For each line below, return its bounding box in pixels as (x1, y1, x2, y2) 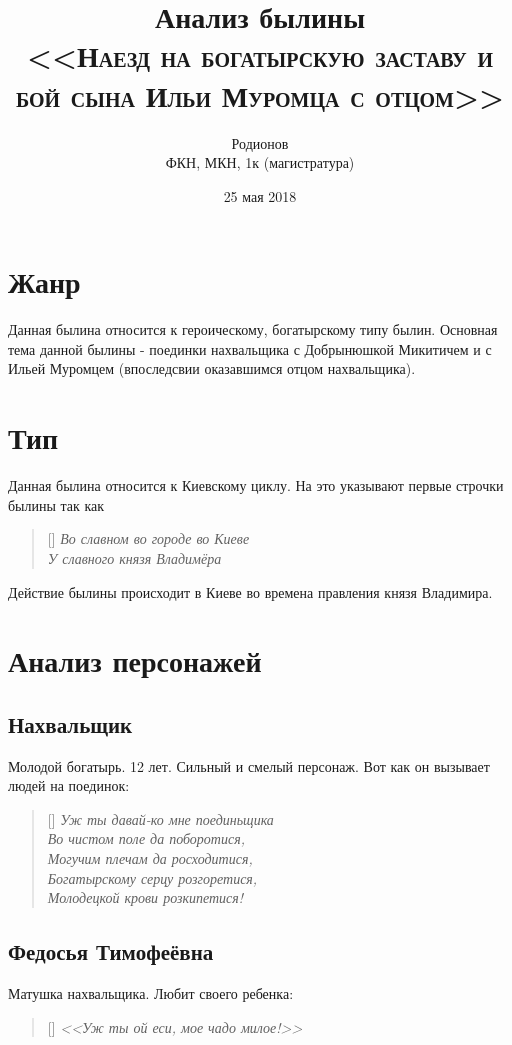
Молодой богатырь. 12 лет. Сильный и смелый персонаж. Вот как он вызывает (8, 755, 490, 776)
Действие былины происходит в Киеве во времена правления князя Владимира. (8, 581, 493, 602)
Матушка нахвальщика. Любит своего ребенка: (8, 983, 294, 1004)
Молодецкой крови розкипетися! (47, 887, 244, 908)
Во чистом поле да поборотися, (47, 828, 246, 849)
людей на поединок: (8, 775, 130, 796)
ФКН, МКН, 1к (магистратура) (165, 152, 355, 173)
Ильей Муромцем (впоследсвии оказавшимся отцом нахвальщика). (8, 358, 416, 379)
